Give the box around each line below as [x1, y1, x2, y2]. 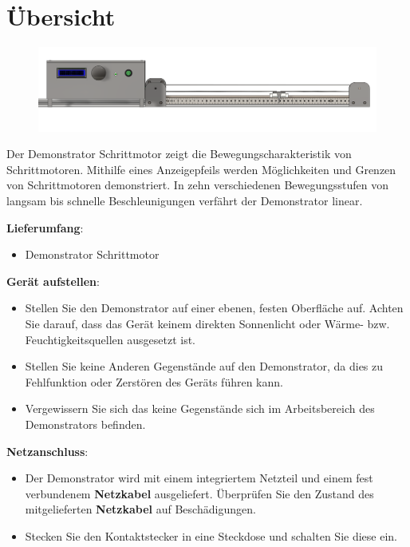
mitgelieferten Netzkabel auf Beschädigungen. [25, 501, 256, 517]
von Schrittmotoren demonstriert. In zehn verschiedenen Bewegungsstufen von [6, 176, 389, 193]
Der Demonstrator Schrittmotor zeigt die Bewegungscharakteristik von [6, 145, 352, 162]
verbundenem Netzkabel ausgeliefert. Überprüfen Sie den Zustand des [25, 485, 374, 501]
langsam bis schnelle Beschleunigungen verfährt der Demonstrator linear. [6, 192, 363, 209]
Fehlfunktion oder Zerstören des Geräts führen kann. [25, 373, 283, 390]
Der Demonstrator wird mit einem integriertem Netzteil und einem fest [25, 470, 373, 486]
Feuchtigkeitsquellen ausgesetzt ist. [25, 331, 196, 347]
